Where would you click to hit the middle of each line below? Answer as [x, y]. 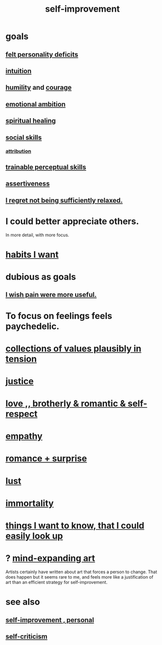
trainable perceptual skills [46, 167]
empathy [24, 436]
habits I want [32, 254]
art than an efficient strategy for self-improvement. [57, 582]
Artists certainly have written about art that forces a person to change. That [81, 572]
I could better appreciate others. [72, 221]
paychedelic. [32, 326]
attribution [18, 151]
